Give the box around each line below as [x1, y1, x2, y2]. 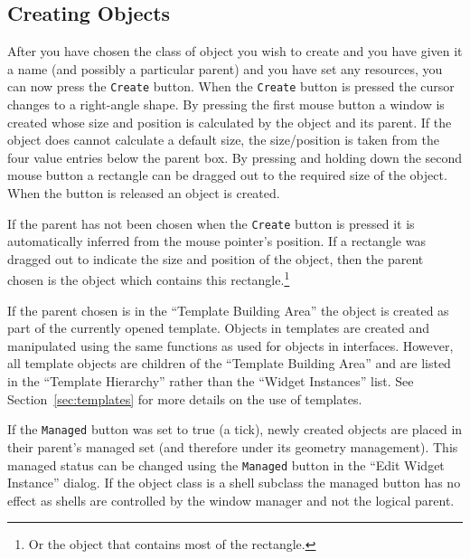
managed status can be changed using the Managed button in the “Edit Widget [7, 455, 445, 474]
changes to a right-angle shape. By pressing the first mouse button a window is [7, 95, 445, 114]
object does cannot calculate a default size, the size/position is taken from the [7, 130, 439, 149]
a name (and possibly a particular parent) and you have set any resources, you [7, 59, 443, 78]
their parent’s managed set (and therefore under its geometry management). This [7, 437, 458, 456]
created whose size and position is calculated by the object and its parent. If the [7, 112, 452, 131]
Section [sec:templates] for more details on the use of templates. [7, 389, 362, 408]
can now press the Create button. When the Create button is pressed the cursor [7, 77, 455, 96]
